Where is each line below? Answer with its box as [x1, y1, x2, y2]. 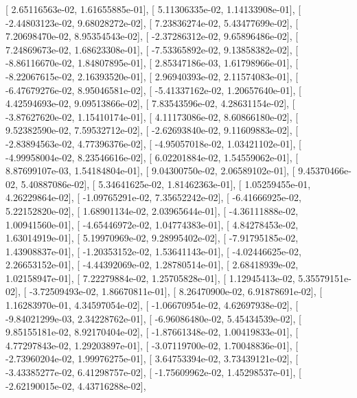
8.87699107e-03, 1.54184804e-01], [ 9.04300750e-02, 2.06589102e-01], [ [5, 163, 295, 178]
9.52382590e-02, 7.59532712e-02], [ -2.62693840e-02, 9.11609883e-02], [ [5, 123, 299, 137]
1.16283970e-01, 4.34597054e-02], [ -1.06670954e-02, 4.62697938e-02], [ [5, 298, 299, 312]
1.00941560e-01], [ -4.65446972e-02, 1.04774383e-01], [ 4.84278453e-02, [5, 217, 299, 231]
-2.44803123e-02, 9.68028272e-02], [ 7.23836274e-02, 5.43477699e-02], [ [5, 15, 299, 30]
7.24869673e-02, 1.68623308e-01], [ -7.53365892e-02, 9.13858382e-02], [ [5, 42, 299, 56]
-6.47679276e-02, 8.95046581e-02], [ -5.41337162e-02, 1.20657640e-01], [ [5, 82, 301, 97]
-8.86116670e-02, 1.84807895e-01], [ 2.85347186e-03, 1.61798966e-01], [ [5, 56, 299, 70]
